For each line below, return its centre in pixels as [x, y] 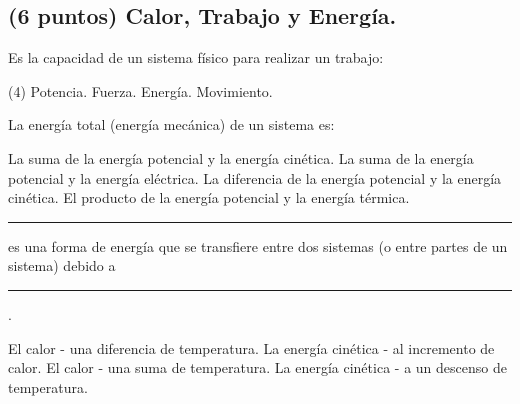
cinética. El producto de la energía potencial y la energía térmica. [209, 197]
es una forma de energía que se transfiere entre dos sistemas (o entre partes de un [258, 245]
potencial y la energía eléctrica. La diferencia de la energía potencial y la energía [255, 177]
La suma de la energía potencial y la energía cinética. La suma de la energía [241, 157]
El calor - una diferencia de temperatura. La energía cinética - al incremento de [251, 347]
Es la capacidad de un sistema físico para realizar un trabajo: [196, 57]
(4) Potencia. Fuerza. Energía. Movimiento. [140, 90]
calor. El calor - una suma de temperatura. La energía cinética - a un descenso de [257, 367]
